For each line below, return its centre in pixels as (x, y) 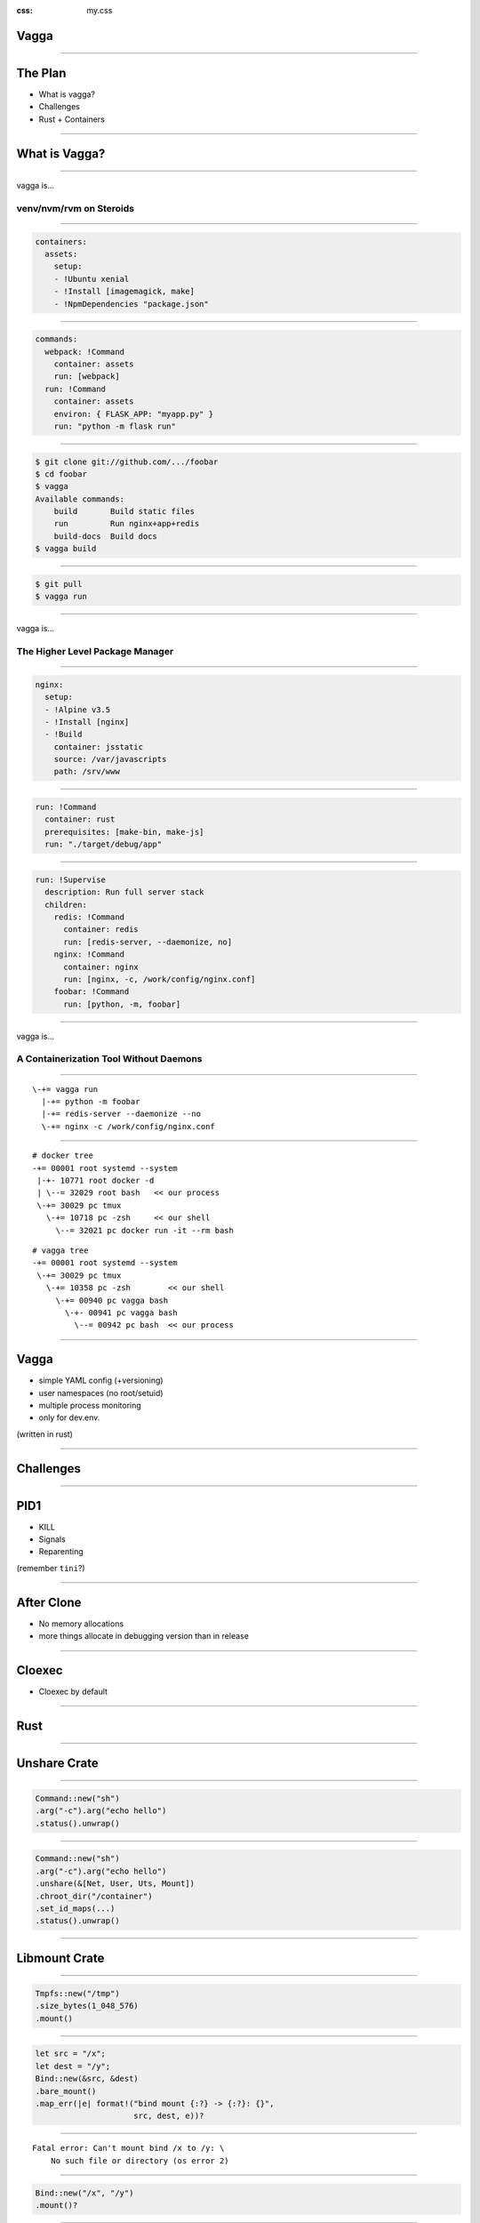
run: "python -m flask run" (115, 426)
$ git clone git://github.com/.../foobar (127, 461)
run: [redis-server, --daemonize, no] (148, 942)
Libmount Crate (60, 1958)
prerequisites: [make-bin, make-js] (124, 832)
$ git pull (59, 584)
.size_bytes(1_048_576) (87, 2006)
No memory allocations (81, 1624)
